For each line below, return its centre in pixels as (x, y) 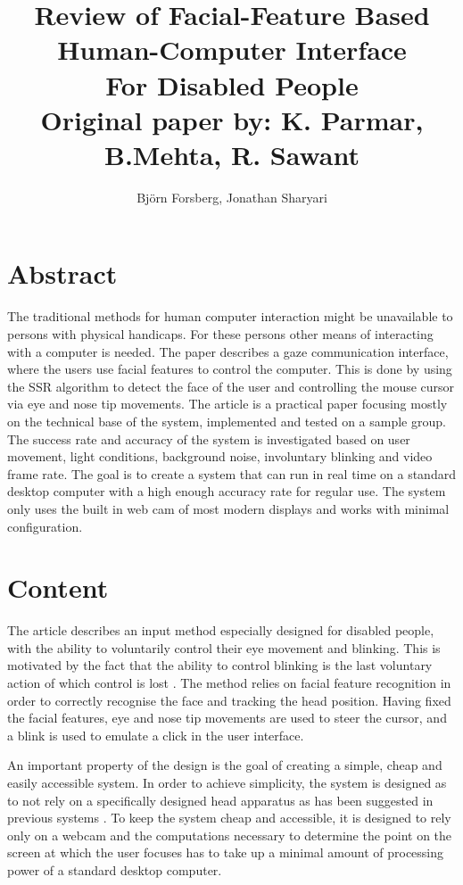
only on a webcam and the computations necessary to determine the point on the (230, 835)
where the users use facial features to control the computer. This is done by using (230, 369)
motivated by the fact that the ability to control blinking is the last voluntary (220, 665)
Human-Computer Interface (232, 50)
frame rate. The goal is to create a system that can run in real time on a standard (231, 473)
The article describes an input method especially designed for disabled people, (221, 630)
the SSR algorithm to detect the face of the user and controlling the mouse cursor (231, 386)
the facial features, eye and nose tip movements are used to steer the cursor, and (227, 718)
